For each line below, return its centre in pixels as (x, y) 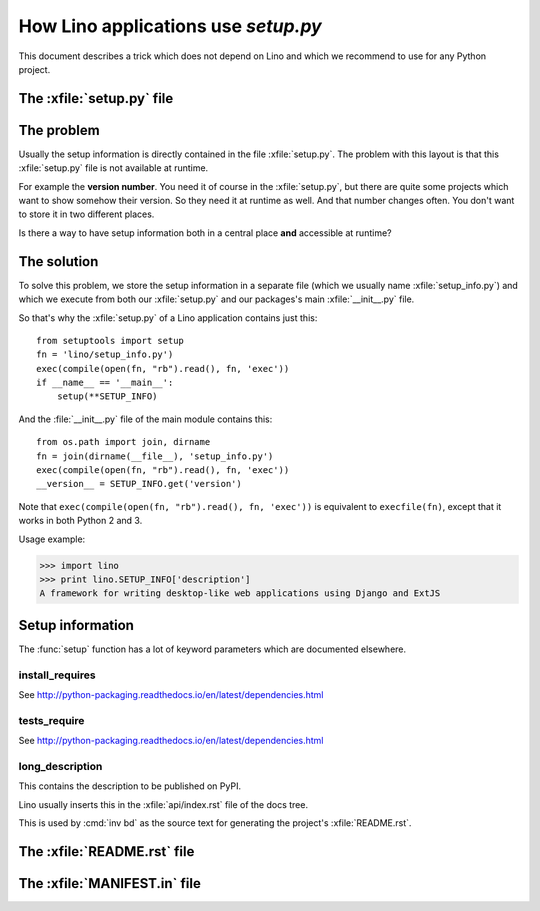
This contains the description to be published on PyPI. (130, 786)
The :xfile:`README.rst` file (106, 851)
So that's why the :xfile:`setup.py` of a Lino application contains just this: (168, 317)
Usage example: (52, 539)
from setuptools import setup (110, 340)
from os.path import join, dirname (123, 442)
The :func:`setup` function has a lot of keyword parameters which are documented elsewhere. (212, 649)
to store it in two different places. (86, 214)
